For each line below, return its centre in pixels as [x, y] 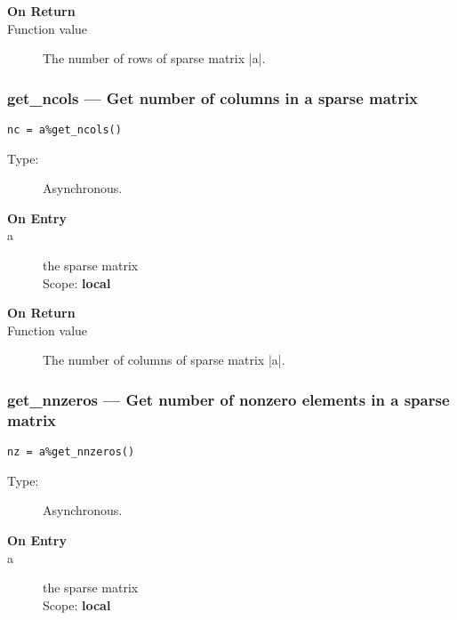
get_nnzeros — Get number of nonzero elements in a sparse [228, 399]
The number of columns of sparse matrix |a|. [164, 360]
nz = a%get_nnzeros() [71, 452]
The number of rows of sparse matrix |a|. [154, 58]
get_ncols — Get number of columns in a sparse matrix [213, 97]
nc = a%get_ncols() [64, 130]
